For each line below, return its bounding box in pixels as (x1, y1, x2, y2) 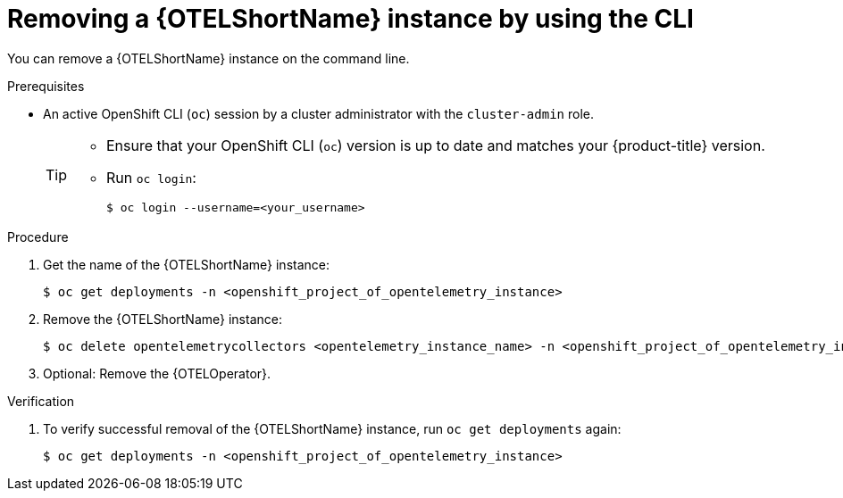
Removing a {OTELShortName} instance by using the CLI (7, 4, 694, 34)
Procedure (7, 228, 69, 245)
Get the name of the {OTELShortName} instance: (43, 256, 330, 272)
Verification (7, 393, 75, 409)
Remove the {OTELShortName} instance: (43, 311, 282, 327)
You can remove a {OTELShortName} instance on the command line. (7, 50, 410, 66)
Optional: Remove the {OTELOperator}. (43, 365, 271, 381)
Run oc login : (106, 168, 196, 187)
